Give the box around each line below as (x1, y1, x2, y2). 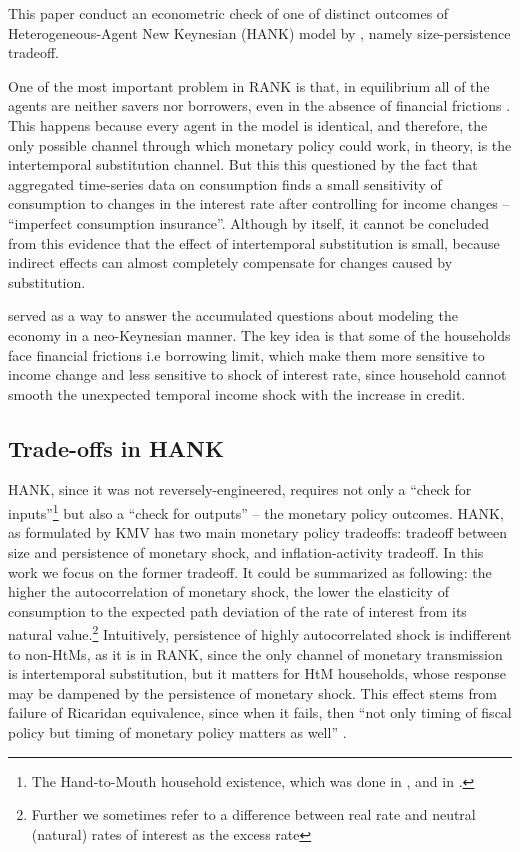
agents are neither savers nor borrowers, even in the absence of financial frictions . (8, 95, 511, 116)
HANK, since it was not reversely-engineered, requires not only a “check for (8, 479, 472, 500)
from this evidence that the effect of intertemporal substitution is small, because (8, 232, 500, 253)
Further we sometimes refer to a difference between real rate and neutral (31, 804, 476, 825)
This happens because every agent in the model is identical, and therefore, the (8, 114, 488, 135)
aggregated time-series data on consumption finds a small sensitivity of (8, 173, 442, 194)
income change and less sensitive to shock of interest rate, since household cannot (8, 364, 507, 385)
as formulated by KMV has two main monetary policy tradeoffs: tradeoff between (8, 522, 507, 543)
